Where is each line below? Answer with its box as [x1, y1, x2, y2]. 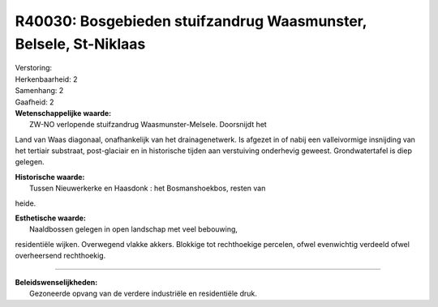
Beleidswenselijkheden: [15, 277, 98, 287]
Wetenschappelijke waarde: [15, 108, 112, 117]
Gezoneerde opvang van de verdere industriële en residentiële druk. [29, 288, 257, 298]
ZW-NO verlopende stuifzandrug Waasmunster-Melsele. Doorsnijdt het [29, 120, 267, 130]
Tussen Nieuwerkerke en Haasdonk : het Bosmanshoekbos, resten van [29, 183, 266, 194]
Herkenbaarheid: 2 [15, 74, 78, 84]
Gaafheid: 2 [15, 97, 54, 107]
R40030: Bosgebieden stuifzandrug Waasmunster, [15, 12, 367, 30]
